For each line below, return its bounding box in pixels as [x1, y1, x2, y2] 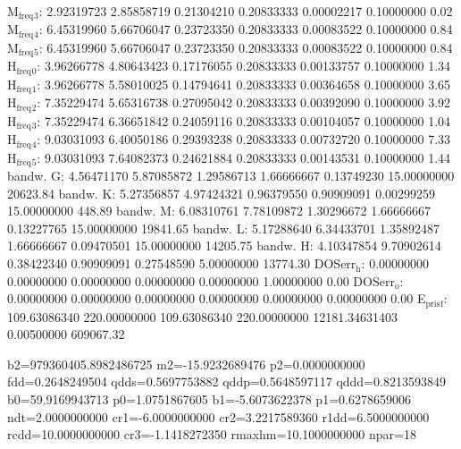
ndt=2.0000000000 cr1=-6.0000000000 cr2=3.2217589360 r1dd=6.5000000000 [7, 407, 430, 426]
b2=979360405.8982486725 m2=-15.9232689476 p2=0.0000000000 [7, 354, 365, 373]
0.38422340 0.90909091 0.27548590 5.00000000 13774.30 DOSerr [7, 254, 356, 273]
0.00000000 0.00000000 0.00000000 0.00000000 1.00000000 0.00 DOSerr [7, 271, 395, 290]
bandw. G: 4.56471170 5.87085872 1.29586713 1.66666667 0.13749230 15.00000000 [7, 166, 455, 185]
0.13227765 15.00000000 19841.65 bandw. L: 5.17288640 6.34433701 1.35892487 [7, 218, 440, 237]
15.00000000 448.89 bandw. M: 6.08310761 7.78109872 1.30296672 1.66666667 [7, 201, 432, 220]
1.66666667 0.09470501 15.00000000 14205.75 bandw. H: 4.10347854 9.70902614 [7, 236, 441, 255]
